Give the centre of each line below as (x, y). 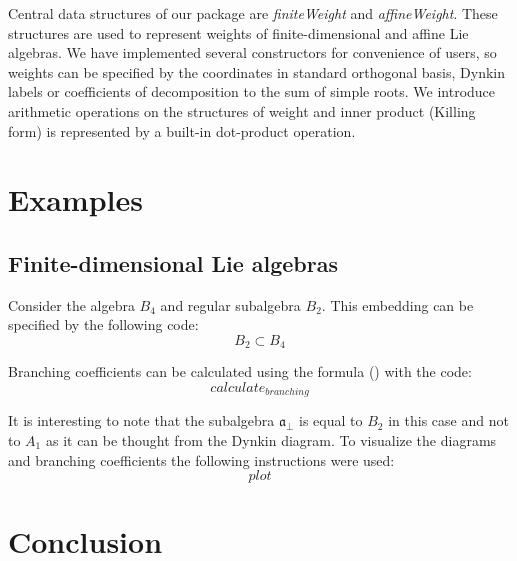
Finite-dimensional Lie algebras (173, 262)
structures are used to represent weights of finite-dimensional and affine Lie (238, 32)
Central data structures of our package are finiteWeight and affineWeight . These (253, 13)
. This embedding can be (397, 304)
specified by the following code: (103, 324)
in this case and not (448, 420)
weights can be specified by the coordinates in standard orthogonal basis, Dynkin (257, 71)
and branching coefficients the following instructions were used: (201, 459)
